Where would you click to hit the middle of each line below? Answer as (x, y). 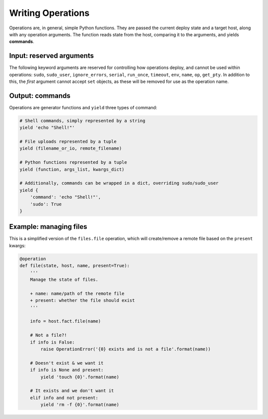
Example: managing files (48, 227)
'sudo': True (46, 204)
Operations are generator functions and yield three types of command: (83, 107)
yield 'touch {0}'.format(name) (80, 377)
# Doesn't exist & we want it (67, 363)
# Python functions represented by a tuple (73, 162)
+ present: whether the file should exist (82, 301)
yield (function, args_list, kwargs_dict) (72, 169)
